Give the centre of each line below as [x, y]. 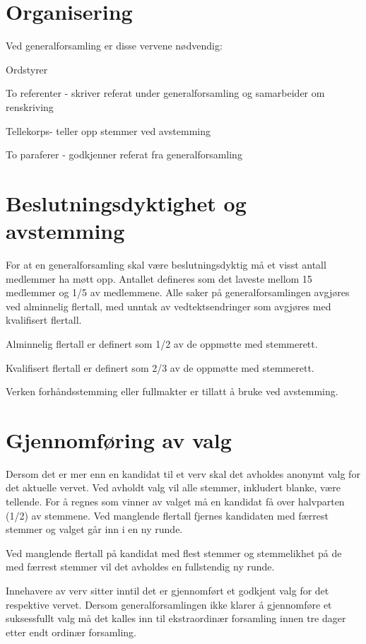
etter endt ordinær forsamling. [71, 632]
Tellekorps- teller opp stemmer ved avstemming [108, 130]
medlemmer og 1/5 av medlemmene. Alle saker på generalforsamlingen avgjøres [178, 292]
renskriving [30, 106]
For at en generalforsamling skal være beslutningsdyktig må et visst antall [166, 264]
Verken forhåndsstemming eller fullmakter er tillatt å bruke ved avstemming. [172, 391]
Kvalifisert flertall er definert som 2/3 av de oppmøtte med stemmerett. [160, 367]
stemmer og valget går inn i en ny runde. [94, 529]
